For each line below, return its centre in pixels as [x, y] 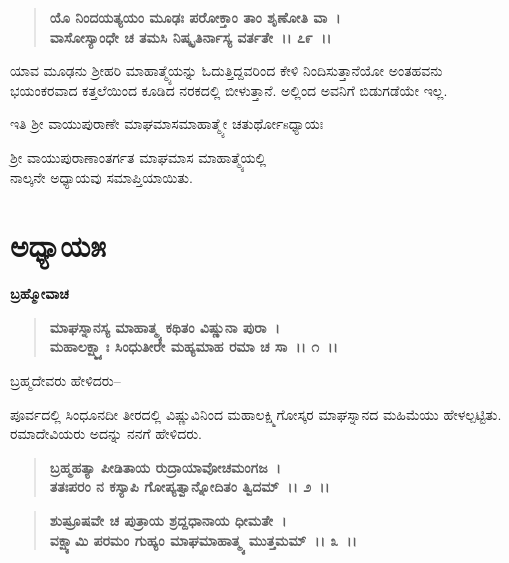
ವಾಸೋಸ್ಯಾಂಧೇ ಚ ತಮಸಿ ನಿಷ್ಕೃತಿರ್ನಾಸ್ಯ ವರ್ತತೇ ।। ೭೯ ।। [190, 36]
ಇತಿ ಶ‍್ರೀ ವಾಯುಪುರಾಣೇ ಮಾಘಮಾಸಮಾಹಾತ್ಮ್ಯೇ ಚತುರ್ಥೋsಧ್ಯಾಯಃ [167, 123]
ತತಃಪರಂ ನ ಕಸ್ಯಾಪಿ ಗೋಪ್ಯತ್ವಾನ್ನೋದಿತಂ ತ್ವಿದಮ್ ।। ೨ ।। [189, 486]
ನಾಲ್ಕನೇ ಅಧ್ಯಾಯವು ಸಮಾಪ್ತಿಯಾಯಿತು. [101, 176]
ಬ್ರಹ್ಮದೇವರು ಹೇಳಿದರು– [65, 380]
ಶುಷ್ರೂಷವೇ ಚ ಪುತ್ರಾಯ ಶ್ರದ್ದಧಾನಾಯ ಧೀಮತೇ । [168, 520]
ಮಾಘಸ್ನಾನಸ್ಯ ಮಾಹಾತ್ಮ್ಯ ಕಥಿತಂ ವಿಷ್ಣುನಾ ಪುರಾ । [164, 326]
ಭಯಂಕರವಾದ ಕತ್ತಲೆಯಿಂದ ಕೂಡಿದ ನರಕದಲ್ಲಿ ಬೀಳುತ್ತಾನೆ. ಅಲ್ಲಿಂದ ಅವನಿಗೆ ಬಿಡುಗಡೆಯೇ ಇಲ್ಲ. [229, 89]
